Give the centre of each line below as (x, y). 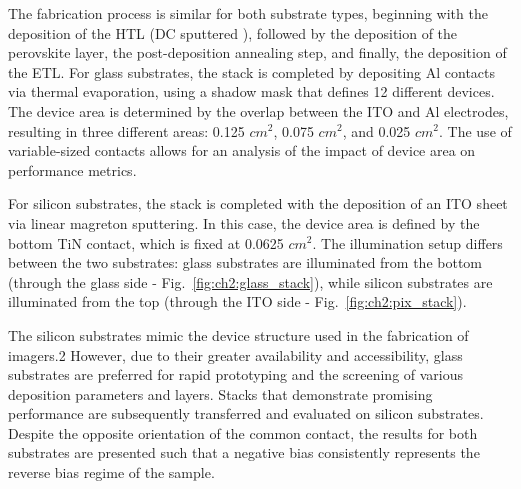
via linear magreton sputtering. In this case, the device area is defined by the (244, 222)
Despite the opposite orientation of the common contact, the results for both (243, 432)
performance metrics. (72, 169)
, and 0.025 (376, 130)
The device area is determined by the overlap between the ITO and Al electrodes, (258, 110)
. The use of (475, 130)
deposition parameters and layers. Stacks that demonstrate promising (220, 393)
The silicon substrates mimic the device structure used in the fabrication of (238, 334)
